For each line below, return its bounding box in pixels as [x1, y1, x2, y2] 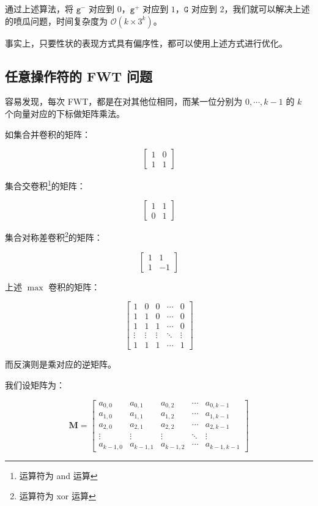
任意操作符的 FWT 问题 [5, 66, 153, 85]
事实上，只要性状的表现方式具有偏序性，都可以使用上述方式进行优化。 [5, 36, 287, 49]
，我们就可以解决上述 [224, 2, 310, 15]
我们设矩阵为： [5, 379, 65, 391]
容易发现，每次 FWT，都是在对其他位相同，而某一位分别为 [5, 95, 243, 108]
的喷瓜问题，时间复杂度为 [5, 14, 108, 27]
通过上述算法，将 [5, 2, 73, 15]
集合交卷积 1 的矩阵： [5, 178, 86, 192]
